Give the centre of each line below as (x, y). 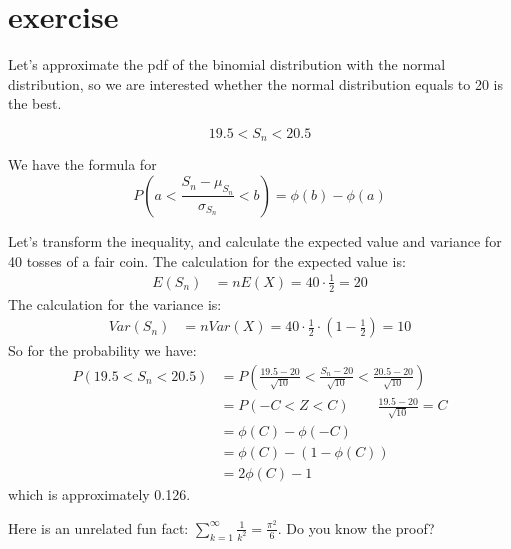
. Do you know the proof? (356, 527)
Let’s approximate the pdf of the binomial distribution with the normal (227, 64)
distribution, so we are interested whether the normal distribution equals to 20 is (255, 83)
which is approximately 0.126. (99, 494)
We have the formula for (82, 164)
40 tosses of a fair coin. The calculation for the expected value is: (207, 260)
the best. (35, 103)
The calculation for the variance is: (115, 303)
